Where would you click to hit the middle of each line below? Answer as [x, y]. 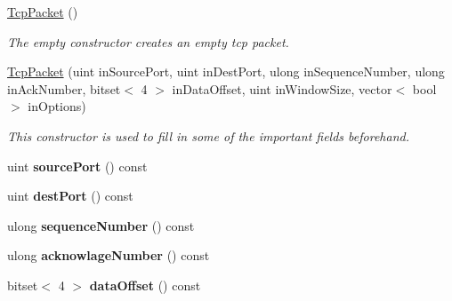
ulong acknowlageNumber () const [109, 255]
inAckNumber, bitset [64, 88]
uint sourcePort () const [77, 166]
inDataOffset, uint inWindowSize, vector [282, 88]
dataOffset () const [145, 285]
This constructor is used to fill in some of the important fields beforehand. [208, 135]
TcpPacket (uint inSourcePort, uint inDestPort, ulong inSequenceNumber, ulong [226, 71]
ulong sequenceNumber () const [101, 225]
